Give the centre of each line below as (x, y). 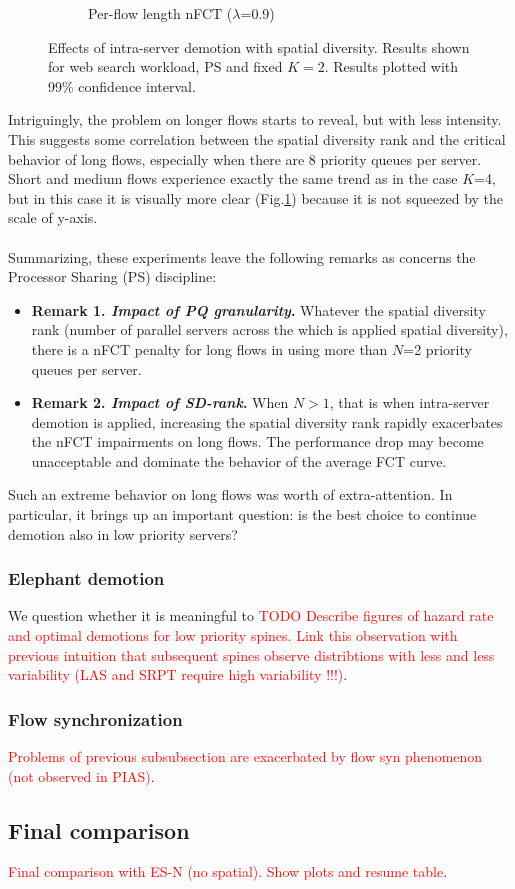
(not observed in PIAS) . (81, 775)
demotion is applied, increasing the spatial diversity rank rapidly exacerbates (267, 421)
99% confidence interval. (122, 85)
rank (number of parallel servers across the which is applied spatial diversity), (269, 329)
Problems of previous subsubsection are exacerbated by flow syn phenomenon (245, 756)
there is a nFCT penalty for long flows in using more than (209, 348)
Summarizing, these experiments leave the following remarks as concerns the (242, 256)
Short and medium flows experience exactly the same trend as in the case (233, 178)
